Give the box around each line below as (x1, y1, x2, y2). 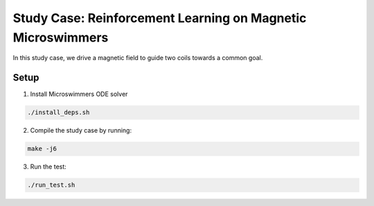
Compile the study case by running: (30, 127, 132, 135)
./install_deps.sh (27, 109, 90, 117)
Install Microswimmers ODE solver (30, 90, 128, 98)
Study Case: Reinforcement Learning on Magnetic (12, 10, 307, 26)
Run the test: (30, 162, 67, 171)
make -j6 (27, 145, 57, 153)
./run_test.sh (27, 181, 75, 189)
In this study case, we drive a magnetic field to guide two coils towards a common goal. (12, 54, 263, 62)
